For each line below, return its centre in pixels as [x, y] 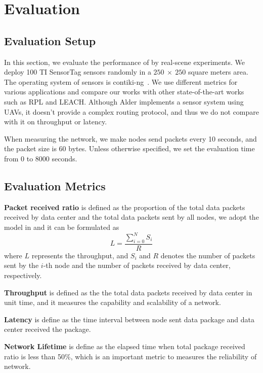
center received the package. [48, 329]
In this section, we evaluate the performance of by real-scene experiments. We [125, 62]
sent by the [21, 265]
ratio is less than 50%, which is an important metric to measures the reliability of [130, 356]
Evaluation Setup [50, 40]
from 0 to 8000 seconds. [41, 158]
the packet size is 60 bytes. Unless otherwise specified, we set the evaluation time [129, 148]
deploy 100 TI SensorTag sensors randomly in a [78, 72]
